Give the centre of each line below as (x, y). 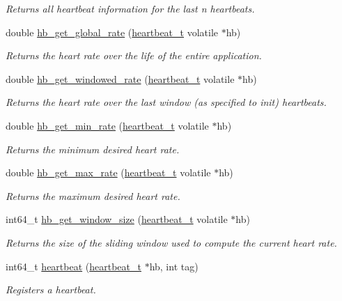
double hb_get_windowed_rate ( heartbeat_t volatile (120, 78)
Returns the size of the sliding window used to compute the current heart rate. (171, 242)
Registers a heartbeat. (51, 290)
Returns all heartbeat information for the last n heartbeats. (130, 8)
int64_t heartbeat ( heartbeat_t (73, 266)
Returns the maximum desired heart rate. (93, 195)
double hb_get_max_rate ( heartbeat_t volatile (108, 172)
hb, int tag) (174, 266)
